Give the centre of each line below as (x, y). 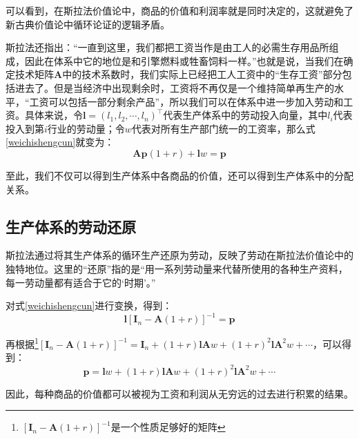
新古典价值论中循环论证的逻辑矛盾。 (88, 24)
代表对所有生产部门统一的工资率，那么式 (223, 128)
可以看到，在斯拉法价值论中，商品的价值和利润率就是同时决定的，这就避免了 (179, 10)
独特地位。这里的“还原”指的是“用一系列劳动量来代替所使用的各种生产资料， (177, 268)
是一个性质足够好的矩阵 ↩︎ (168, 427)
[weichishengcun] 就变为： (60, 142)
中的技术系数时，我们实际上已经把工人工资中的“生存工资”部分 (202, 74)
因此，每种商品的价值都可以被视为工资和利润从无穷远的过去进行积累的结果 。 (179, 393)
